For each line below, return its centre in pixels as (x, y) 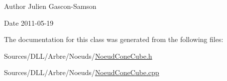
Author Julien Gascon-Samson (50, 6)
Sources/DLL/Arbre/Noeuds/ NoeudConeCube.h (78, 56)
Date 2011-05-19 (29, 22)
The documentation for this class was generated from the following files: (114, 39)
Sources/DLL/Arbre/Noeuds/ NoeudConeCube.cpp (82, 72)
